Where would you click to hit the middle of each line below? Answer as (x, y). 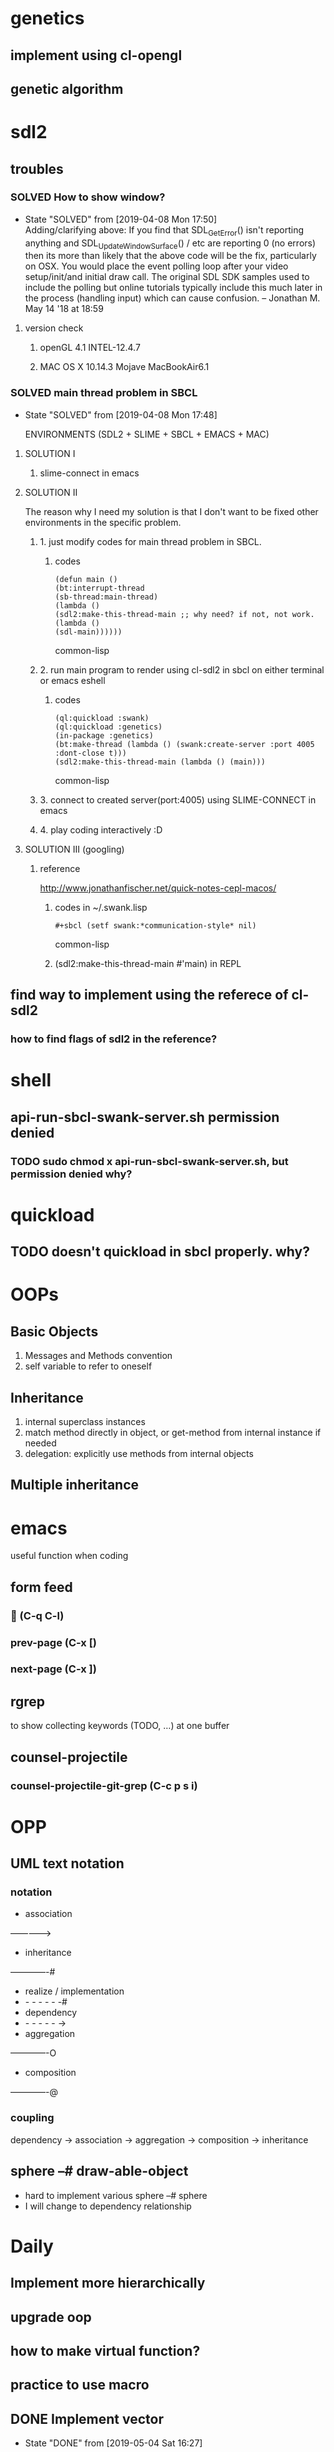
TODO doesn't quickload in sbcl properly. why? (160, 1252)
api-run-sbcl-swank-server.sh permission (145, 1117)
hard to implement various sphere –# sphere (116, 2195)
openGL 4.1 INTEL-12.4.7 (90, 348)
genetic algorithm (67, 88)
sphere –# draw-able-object (99, 2171)
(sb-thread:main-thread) (106, 597)
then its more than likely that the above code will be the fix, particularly (170, 256)
